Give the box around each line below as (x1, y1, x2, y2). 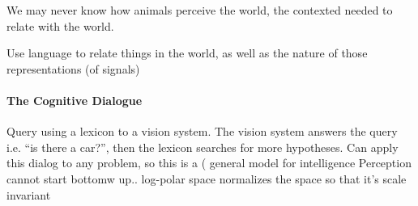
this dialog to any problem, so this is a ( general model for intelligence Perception (6, 154, 412, 171)
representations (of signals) (6, 60, 140, 77)
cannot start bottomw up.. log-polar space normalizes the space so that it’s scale (6, 170, 407, 187)
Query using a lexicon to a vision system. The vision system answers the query (6, 123, 398, 140)
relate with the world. (6, 17, 114, 34)
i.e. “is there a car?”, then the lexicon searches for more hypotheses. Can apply (6, 138, 399, 155)
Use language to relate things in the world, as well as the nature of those (6, 44, 368, 61)
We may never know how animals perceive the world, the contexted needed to (6, 2, 393, 18)
